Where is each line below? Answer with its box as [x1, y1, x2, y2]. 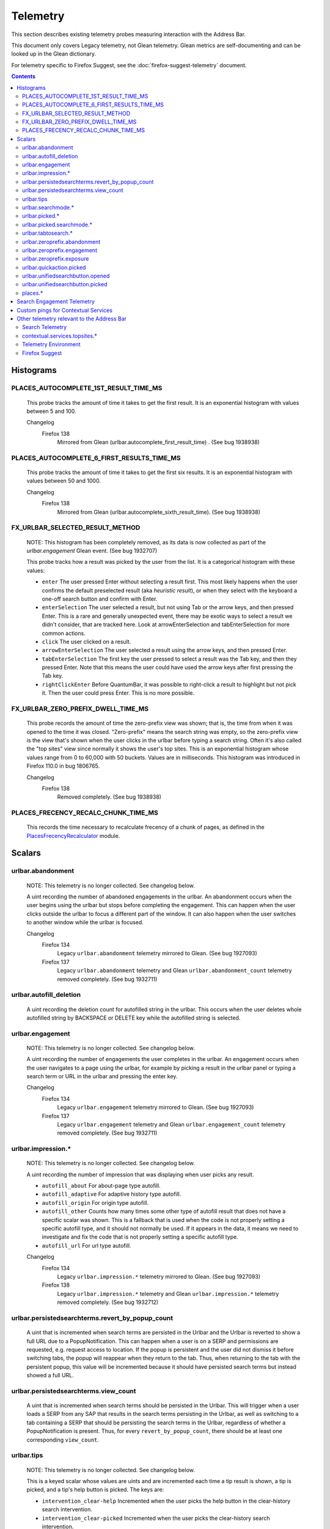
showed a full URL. [26, 1372, 75, 1379]
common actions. [42, 629, 86, 637]
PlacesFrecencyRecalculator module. [26, 832, 120, 839]
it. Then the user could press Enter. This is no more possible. [42, 689, 195, 697]
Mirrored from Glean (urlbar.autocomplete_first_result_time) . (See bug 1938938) [57, 439, 260, 446]
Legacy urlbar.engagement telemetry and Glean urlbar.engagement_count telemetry [57, 1120, 285, 1128]
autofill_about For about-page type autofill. [42, 1182, 161, 1190]
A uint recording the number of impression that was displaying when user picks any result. [26, 1171, 254, 1178]
